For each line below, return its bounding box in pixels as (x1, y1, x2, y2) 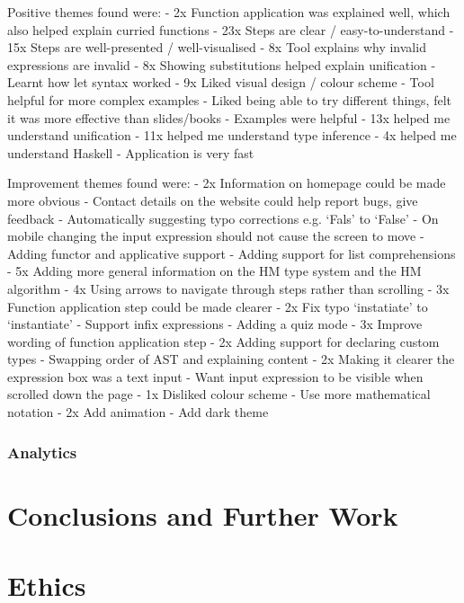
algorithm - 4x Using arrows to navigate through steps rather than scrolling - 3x (7, 279, 450, 297)
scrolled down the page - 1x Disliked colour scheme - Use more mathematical (7, 385, 431, 403)
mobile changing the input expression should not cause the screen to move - (7, 226, 424, 245)
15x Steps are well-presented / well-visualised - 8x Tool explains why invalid (7, 38, 426, 57)
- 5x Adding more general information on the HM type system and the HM (7, 262, 422, 280)
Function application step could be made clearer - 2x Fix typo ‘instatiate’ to (7, 297, 428, 315)
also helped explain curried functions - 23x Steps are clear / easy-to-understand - (7, 20, 454, 39)
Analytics (7, 440, 77, 463)
